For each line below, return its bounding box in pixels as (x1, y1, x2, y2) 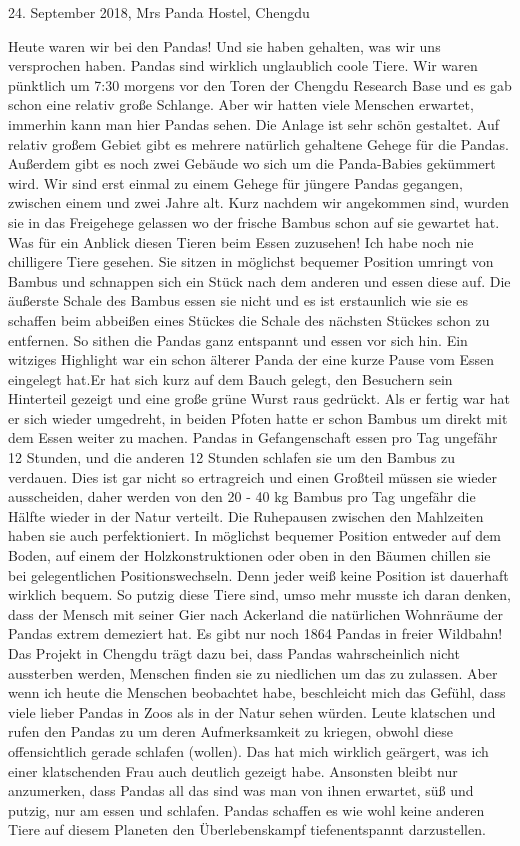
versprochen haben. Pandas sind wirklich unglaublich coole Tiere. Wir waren (8, 55, 478, 76)
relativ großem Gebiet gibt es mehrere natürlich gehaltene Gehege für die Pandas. (8, 133, 509, 154)
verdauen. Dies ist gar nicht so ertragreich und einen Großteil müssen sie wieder (8, 466, 498, 487)
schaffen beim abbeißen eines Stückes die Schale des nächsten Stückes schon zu (8, 309, 490, 330)
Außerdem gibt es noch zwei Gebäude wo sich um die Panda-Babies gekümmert (8, 153, 496, 174)
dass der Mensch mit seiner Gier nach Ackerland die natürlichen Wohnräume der (8, 603, 503, 624)
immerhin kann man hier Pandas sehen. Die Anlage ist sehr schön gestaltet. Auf (8, 113, 499, 134)
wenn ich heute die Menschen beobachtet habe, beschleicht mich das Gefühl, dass (8, 682, 506, 703)
